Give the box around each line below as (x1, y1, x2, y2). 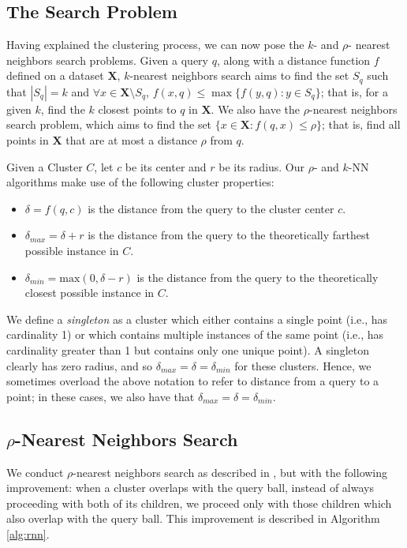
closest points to (98, 100, 177, 117)
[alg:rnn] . (6, 525, 50, 542)
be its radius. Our (218, 158, 305, 175)
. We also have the (211, 100, 301, 117)
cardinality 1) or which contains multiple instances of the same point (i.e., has (6, 326, 384, 343)
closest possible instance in (24, 284, 155, 301)
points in (6, 132, 49, 148)
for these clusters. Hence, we (234, 357, 372, 373)
